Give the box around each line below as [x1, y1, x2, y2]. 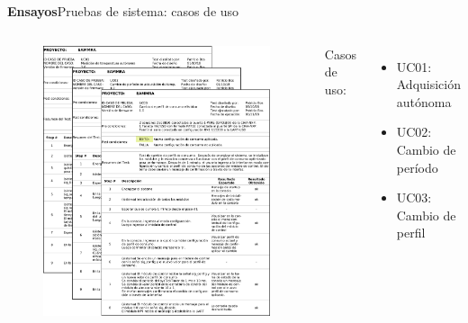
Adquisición [396, 75, 462, 94]
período [396, 157, 438, 176]
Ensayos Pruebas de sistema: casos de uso [7, 2, 239, 20]
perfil [396, 223, 426, 242]
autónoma [396, 92, 452, 111]
